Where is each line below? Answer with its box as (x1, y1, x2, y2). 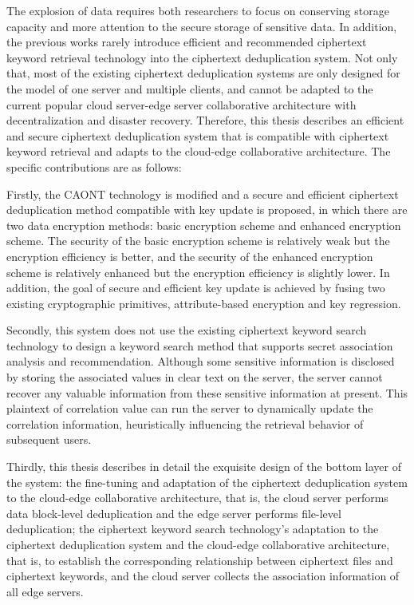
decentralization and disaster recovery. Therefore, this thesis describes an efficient (6, 112, 404, 129)
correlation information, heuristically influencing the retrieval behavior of (6, 415, 364, 432)
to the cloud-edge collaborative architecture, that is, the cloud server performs (6, 489, 388, 506)
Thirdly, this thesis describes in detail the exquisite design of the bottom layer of (6, 458, 401, 475)
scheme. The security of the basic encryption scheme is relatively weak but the (6, 232, 390, 249)
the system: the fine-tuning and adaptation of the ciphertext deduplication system (6, 473, 408, 490)
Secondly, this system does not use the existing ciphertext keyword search (6, 322, 367, 338)
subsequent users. (6, 431, 92, 448)
